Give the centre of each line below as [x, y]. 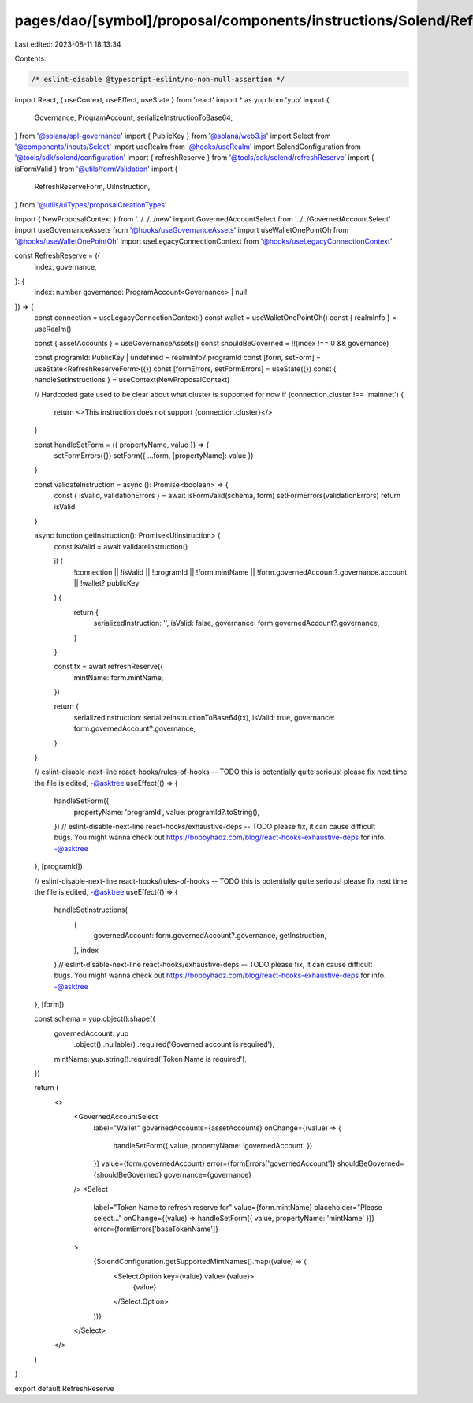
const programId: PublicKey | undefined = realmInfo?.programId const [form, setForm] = [177, 358]
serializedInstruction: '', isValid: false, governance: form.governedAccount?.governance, [236, 623]
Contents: [30, 58]
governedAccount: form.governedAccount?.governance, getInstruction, [210, 936]
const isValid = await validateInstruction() [121, 546]
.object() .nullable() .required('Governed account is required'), [174, 1044]
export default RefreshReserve [64, 1388]
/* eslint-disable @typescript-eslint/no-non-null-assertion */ [158, 79]
